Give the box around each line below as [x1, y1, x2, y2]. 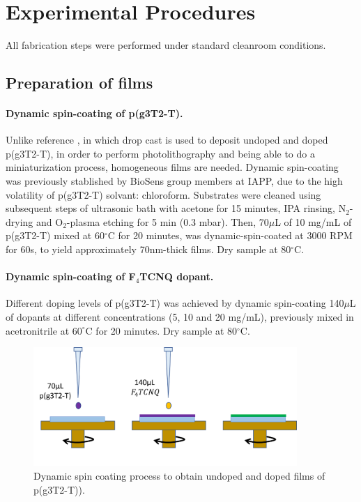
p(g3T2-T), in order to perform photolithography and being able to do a [6, 146, 315, 160]
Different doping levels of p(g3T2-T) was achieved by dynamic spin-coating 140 [6, 296, 344, 310]
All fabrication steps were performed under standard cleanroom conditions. [6, 38, 326, 52]
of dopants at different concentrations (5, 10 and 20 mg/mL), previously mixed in [6, 310, 354, 324]
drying [6, 214, 33, 229]
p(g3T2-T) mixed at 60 [6, 228, 105, 243]
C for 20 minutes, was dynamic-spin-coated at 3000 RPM [107, 228, 353, 243]
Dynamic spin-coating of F [6, 269, 136, 284]
